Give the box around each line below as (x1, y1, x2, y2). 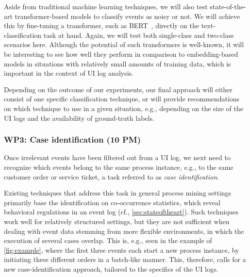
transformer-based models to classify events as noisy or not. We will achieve (15, 11, 240, 21)
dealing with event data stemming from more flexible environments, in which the (4, 226, 244, 236)
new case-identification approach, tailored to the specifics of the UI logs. (4, 263, 218, 274)
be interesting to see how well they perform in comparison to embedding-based (4, 49, 238, 59)
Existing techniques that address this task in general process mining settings (4, 188, 232, 198)
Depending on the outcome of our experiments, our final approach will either (4, 84, 233, 94)
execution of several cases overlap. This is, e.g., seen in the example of (4, 235, 212, 245)
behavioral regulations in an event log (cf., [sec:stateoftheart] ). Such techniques (4, 207, 239, 217)
